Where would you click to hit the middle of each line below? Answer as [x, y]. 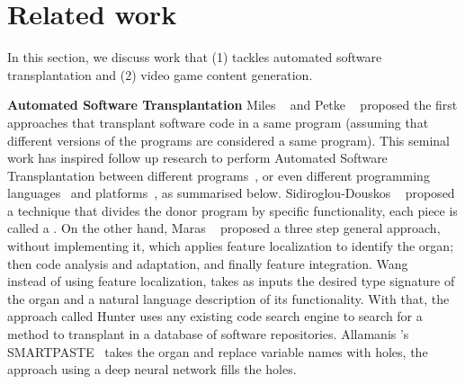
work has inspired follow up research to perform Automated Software [197, 158]
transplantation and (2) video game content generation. [160, 74]
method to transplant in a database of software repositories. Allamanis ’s [208, 334]
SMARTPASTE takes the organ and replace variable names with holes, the [218, 351]
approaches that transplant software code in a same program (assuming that [218, 122]
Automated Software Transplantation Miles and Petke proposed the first [232, 105]
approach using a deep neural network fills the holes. [152, 369]
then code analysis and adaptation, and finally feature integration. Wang [208, 263]
